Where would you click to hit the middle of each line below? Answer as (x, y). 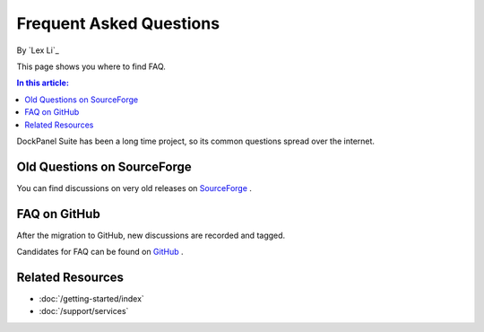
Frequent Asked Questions (118, 23)
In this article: (43, 83)
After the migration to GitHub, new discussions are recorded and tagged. (151, 235)
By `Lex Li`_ (38, 50)
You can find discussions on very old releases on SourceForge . (134, 188)
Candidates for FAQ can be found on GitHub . (100, 252)
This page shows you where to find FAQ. (91, 66)
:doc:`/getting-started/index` (92, 299)
